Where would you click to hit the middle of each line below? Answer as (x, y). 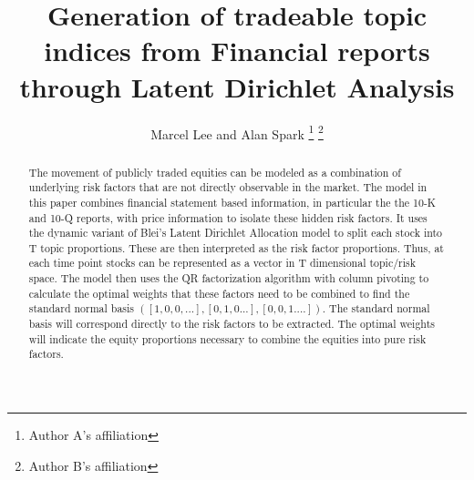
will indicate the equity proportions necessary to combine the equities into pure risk (227, 338)
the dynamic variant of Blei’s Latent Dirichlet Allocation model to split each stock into (236, 233)
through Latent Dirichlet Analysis (237, 86)
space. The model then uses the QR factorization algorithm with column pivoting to (229, 278)
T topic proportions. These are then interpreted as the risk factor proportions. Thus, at (236, 247)
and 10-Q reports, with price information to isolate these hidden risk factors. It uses (228, 217)
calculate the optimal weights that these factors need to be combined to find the (219, 293)
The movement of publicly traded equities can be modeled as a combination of (215, 172)
